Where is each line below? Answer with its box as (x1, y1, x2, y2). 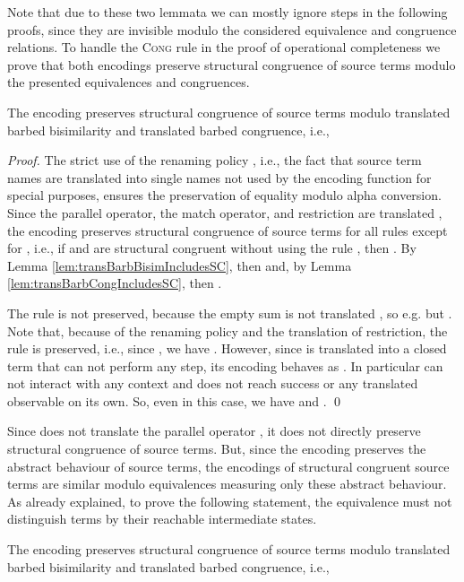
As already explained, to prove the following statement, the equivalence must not (7, 491, 452, 510)
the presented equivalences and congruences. (7, 73, 250, 91)
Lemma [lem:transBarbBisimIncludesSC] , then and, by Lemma (7, 256, 352, 274)
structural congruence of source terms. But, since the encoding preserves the (7, 439, 426, 458)
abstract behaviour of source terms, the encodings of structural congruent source (7, 456, 450, 475)
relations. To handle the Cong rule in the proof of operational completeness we (7, 38, 441, 56)
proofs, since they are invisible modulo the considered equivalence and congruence (7, 20, 457, 39)
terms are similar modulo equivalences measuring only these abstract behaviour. (7, 474, 447, 493)
